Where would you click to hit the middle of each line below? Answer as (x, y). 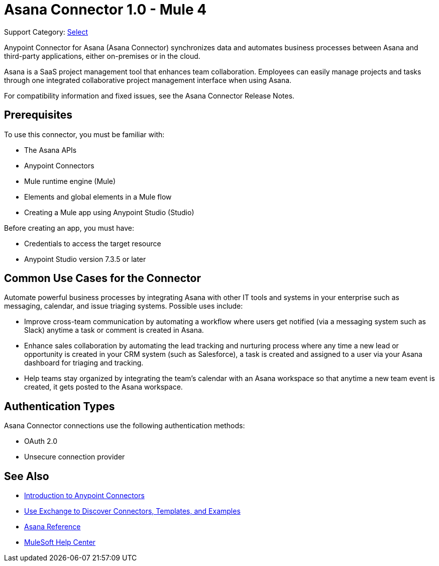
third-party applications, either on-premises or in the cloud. (102, 56)
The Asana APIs (50, 150)
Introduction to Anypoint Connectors (84, 496)
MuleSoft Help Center (60, 542)
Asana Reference (52, 527)
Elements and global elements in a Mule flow (98, 197)
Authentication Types (60, 406)
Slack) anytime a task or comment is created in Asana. (114, 330)
